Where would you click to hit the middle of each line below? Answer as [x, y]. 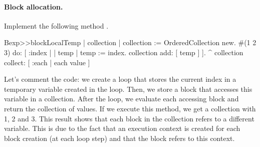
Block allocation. [34, 6]
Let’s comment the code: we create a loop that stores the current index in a [120, 79]
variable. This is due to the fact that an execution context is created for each [122, 128]
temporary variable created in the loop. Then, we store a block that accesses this [128, 89]
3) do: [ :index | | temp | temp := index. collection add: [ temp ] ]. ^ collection [124, 52]
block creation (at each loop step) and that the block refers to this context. [119, 138]
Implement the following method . [56, 25]
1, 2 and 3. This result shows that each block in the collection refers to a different [129, 118]
